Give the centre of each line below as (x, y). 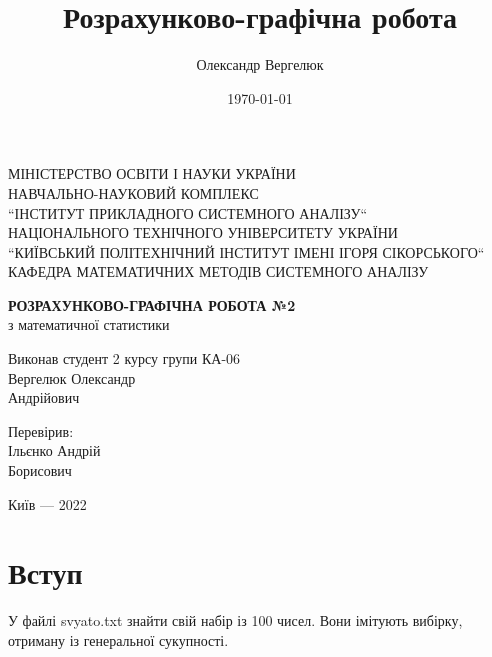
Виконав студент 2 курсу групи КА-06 (124, 358)
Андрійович (44, 397)
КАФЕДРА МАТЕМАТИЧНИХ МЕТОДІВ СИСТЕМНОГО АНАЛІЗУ (218, 271)
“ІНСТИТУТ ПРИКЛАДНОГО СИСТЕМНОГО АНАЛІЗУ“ (188, 212)
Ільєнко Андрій (54, 450)
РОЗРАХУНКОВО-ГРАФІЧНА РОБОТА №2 (152, 304)
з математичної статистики (89, 324)
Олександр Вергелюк (260, 64)
